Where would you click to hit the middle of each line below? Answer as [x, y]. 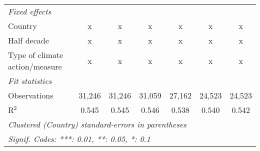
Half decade [28, 40]
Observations [31, 95]
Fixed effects [30, 11]
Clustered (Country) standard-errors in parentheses [97, 124]
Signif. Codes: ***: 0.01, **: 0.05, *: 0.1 [79, 139]
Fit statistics [30, 81]
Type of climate [36, 55]
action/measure [35, 66]
